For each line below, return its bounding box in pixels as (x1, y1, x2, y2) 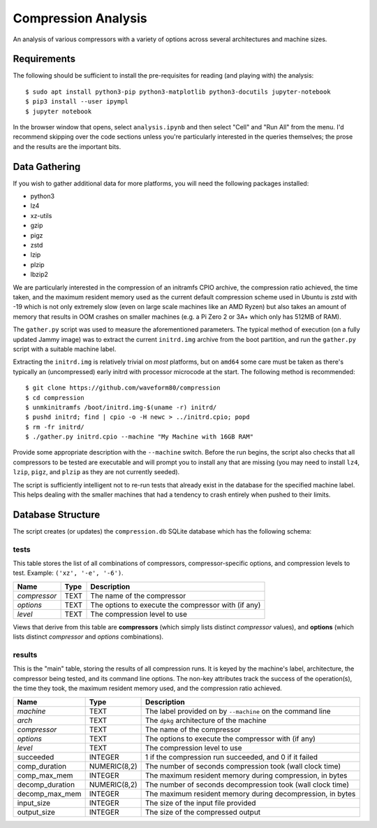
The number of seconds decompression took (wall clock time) (145, 780, 349, 790)
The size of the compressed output (145, 807, 261, 817)
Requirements (13, 53, 76, 65)
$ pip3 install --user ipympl (25, 98, 129, 106)
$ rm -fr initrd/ (25, 423, 84, 431)
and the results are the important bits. (13, 142, 121, 150)
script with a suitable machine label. (13, 345, 117, 353)
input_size (17, 798, 51, 808)
